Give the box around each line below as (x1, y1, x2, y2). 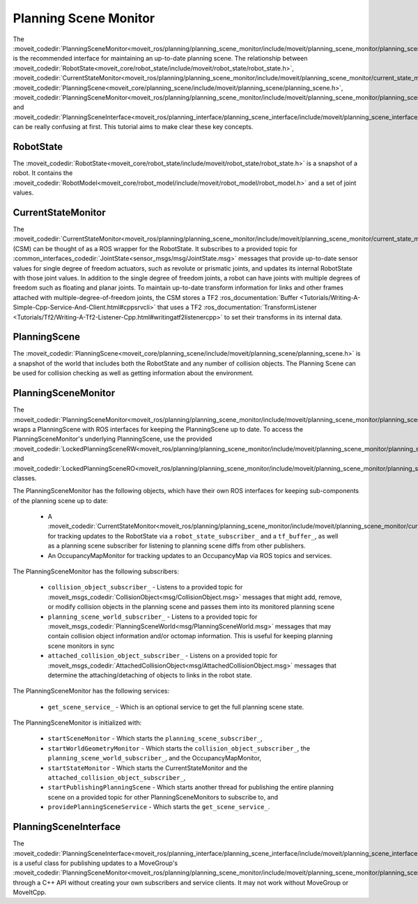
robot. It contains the (13, 169, 73, 177)
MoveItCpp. (13, 888, 47, 896)
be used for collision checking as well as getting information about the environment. (13, 369, 254, 377)
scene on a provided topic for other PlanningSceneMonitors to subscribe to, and (47, 792, 279, 801)
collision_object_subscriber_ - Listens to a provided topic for (47, 583, 243, 592)
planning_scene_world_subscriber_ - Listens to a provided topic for (47, 612, 258, 621)
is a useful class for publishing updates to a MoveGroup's (13, 859, 178, 867)
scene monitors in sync (47, 642, 115, 650)
